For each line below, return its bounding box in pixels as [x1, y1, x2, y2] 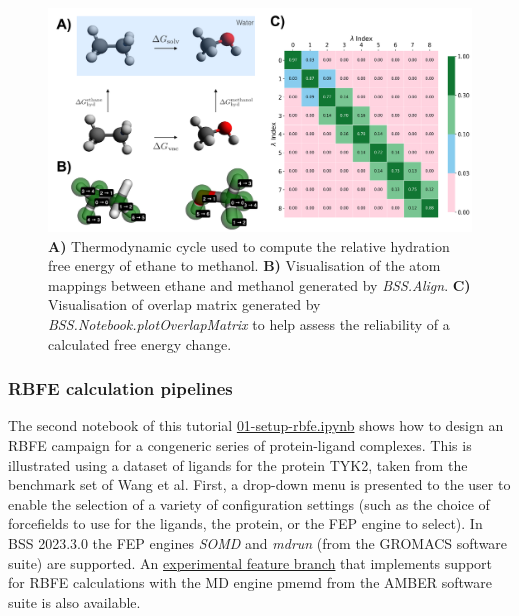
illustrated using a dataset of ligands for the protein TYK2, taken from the [8, 454, 468, 475]
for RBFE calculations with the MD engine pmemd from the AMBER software [8, 572, 493, 593]
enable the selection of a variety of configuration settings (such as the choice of [8, 493, 490, 514]
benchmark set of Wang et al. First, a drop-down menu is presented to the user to [8, 474, 511, 495]
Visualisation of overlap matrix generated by [48, 294, 321, 315]
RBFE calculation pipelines [8, 376, 233, 401]
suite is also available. [8, 591, 141, 612]
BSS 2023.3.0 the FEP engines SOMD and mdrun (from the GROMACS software [8, 532, 508, 553]
